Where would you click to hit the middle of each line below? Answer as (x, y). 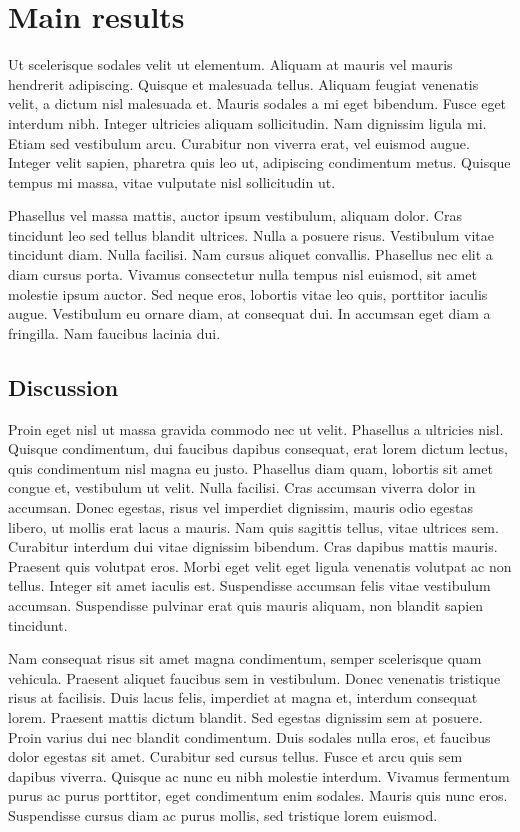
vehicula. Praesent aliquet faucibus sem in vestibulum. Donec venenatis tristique (254, 677)
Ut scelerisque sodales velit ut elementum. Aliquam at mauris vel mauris (230, 64)
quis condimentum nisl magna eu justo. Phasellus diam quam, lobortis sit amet (250, 467)
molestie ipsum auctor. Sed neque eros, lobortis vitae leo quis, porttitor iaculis (248, 293)
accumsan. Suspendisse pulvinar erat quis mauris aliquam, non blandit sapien (246, 604)
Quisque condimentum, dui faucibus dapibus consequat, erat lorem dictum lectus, (258, 448)
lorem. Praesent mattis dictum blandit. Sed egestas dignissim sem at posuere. (245, 716)
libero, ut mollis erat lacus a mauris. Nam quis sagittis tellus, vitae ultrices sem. (253, 526)
